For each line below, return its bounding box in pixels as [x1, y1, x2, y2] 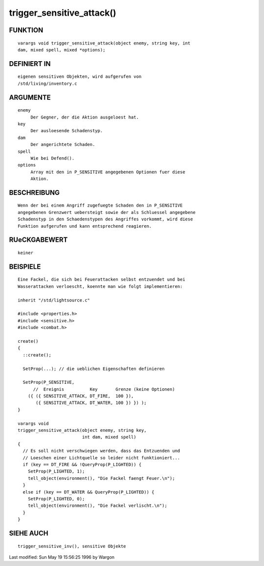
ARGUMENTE [9, 93, 51, 101]
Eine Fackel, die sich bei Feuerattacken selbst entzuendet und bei [18, 277, 185, 283]
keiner [18, 250, 34, 256]
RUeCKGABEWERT [9, 236, 68, 244]
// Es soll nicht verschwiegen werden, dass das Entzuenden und [22, 448, 180, 454]
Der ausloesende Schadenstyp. [30, 128, 103, 134]
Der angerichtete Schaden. [30, 142, 95, 147]
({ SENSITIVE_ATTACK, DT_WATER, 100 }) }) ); [36, 400, 147, 406]
